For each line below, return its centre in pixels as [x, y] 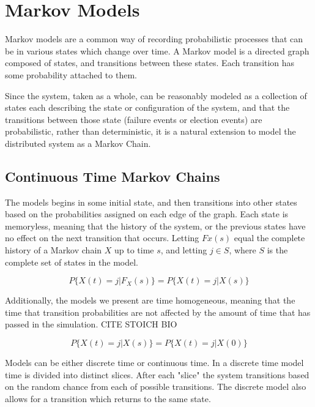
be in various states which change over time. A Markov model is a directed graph [157, 50]
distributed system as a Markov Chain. [78, 143]
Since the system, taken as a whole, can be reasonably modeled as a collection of [156, 95]
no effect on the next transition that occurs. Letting [102, 238]
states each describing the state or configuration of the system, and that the [147, 107]
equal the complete [269, 238]
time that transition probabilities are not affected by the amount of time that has [158, 312]
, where [243, 250]
